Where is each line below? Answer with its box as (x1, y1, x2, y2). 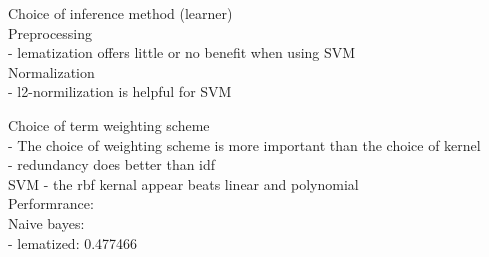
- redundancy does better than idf (8, 154, 216, 175)
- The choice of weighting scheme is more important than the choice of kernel (8, 134, 481, 155)
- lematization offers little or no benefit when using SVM (8, 42, 356, 63)
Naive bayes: (8, 212, 85, 233)
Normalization (8, 61, 95, 82)
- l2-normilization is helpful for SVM (8, 81, 232, 102)
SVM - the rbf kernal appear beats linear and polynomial (8, 173, 359, 194)
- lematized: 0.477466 (8, 232, 138, 253)
